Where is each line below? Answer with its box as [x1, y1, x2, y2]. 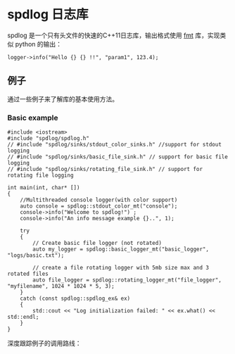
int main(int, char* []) [7, 184, 80, 191]
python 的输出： [15, 39, 62, 48]
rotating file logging [7, 172, 74, 179]
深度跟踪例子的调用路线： [7, 339, 82, 348]
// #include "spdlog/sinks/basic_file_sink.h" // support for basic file [7, 153, 229, 160]
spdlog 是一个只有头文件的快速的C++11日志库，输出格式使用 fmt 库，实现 [7, 31, 220, 39]
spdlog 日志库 [7, 6, 89, 23]
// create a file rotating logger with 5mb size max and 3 [32, 265, 210, 272]
